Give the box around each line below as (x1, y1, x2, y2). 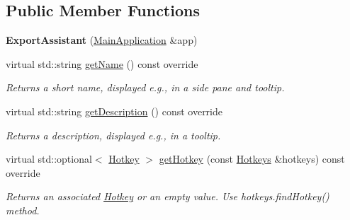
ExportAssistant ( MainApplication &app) (6, 33, 198, 47)
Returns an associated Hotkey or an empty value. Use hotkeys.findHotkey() (6, 189, 329, 204)
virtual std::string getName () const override (6, 56, 198, 71)
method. (6, 202, 40, 217)
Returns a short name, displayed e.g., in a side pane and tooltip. (6, 80, 285, 95)
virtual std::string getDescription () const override (6, 103, 223, 118)
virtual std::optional (6, 151, 92, 166)
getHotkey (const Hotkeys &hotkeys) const (159, 151, 345, 166)
